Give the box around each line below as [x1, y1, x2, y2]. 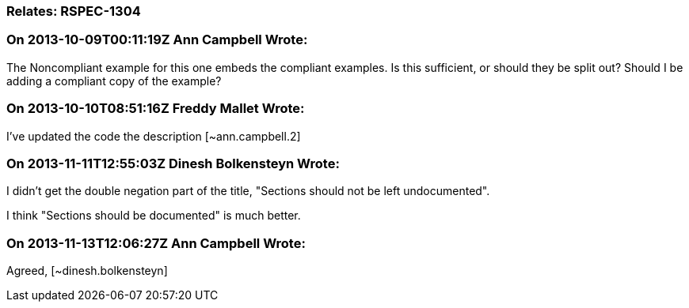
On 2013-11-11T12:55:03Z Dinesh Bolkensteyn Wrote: [6, 155, 340, 171]
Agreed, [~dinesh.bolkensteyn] [6, 264, 168, 277]
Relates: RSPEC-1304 [6, 3, 141, 19]
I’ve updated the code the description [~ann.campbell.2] [6, 129, 301, 143]
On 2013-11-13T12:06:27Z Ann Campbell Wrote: [6, 235, 306, 251]
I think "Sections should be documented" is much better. [6, 208, 301, 223]
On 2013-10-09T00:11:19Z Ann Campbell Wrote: [6, 32, 308, 48]
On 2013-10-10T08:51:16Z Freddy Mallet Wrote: [6, 100, 305, 117]
